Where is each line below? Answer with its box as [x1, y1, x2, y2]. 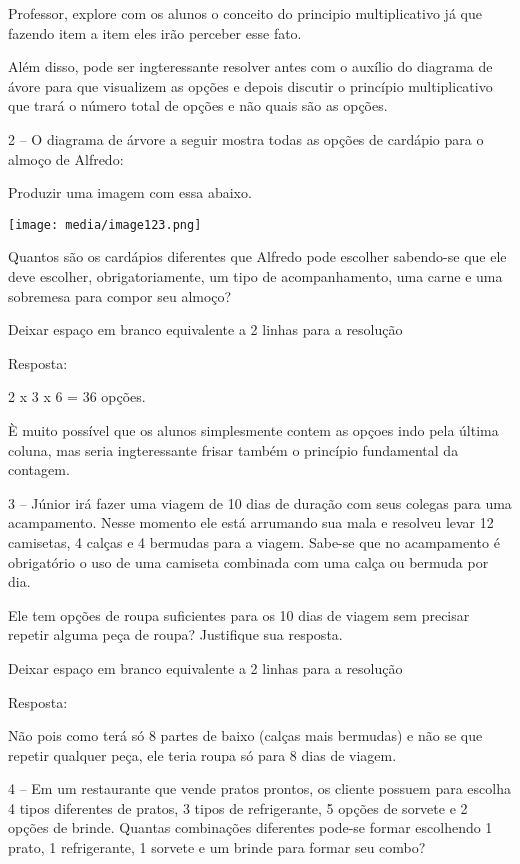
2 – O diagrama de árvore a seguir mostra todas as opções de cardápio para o [8, 128, 484, 149]
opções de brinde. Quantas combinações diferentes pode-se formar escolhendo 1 [8, 817, 493, 838]
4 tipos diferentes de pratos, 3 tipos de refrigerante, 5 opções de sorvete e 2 [8, 797, 468, 818]
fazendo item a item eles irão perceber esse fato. [8, 22, 302, 43]
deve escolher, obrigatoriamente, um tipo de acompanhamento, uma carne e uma [8, 266, 503, 286]
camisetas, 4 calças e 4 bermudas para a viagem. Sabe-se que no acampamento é [8, 531, 500, 552]
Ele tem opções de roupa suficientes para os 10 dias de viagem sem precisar [8, 604, 470, 625]
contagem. [8, 459, 70, 480]
